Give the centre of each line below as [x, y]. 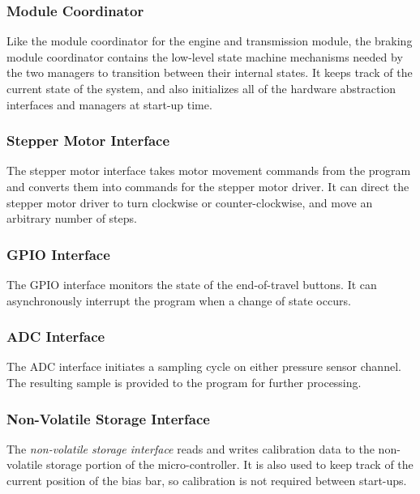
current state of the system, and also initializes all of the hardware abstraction [201, 88]
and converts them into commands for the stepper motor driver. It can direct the [208, 186]
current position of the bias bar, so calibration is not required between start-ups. [207, 480]
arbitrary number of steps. [72, 218]
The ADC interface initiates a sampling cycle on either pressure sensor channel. [204, 366]
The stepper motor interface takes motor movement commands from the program [209, 170]
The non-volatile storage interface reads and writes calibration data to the [191, 448]
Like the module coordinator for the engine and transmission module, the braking [210, 41]
